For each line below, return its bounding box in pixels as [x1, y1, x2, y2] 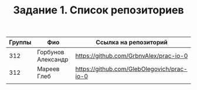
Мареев [37, 65, 60, 73]
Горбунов [37, 48, 64, 56]
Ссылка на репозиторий [96, 39, 168, 47]
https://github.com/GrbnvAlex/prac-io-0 [75, 52, 188, 60]
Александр [37, 56, 69, 64]
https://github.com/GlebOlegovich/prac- [75, 65, 188, 73]
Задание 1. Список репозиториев [13, 4, 184, 17]
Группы [9, 39, 32, 47]
